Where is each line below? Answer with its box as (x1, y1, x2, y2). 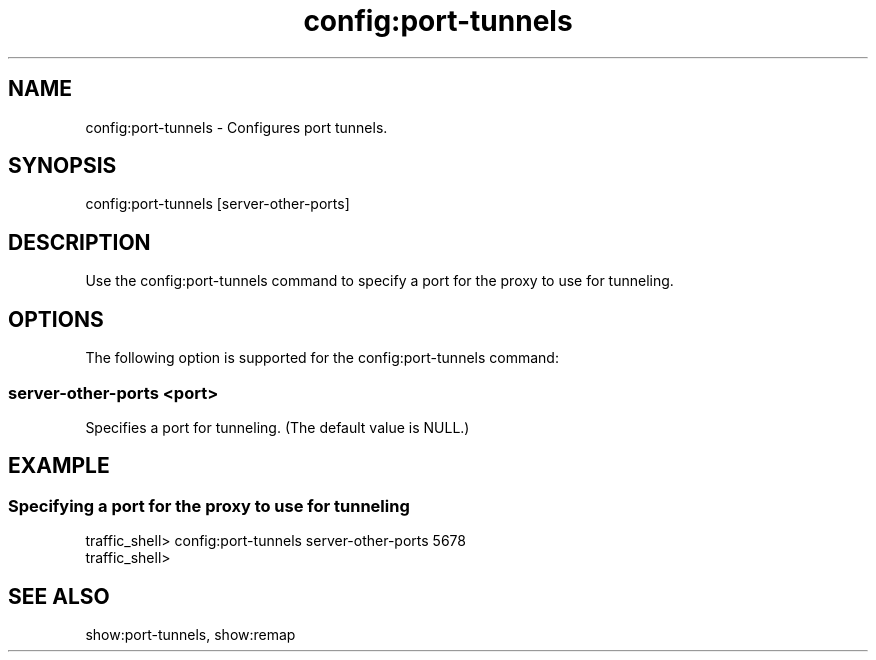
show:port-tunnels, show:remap (85, 625, 296, 643)
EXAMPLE (8, 453, 110, 479)
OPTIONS (8, 306, 104, 332)
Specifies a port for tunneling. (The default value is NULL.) (85, 418, 470, 436)
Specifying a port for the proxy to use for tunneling (8, 495, 410, 516)
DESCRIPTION (8, 229, 151, 255)
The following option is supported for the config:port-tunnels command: (85, 349, 559, 367)
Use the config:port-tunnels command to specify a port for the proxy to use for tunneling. (85, 272, 674, 290)
